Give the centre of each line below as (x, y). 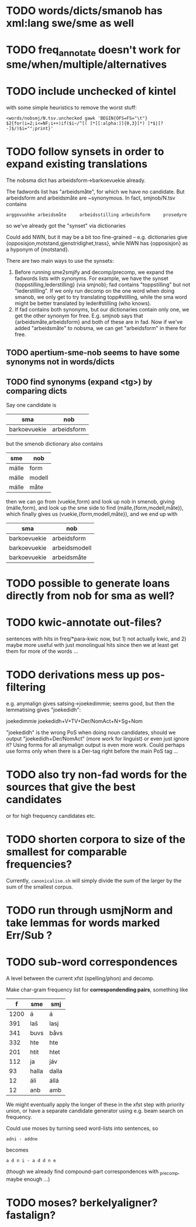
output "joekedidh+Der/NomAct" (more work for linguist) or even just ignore (97, 739)
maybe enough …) (28, 1179)
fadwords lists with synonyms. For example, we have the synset (91, 278)
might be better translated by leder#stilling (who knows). (83, 303)
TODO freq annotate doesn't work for (93, 51)
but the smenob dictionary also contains (55, 444)
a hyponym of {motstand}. (38, 249)
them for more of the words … (42, 652)
